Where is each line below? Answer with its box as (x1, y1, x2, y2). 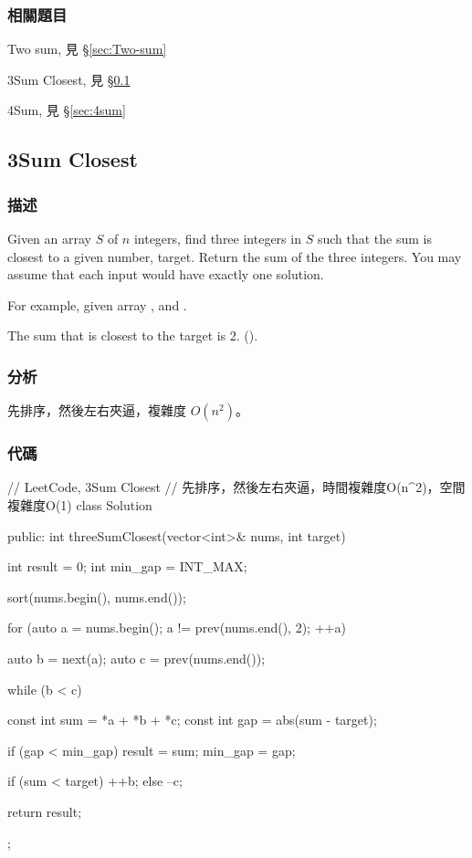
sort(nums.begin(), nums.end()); (7, 587, 186, 606)
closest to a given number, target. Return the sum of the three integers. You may (7, 246, 462, 266)
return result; (7, 801, 82, 821)
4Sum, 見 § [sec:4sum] (7, 100, 126, 120)
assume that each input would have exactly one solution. (7, 265, 324, 284)
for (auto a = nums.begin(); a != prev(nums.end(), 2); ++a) (7, 618, 346, 637)
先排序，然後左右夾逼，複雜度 (7, 401, 186, 420)
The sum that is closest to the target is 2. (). (7, 326, 258, 345)
